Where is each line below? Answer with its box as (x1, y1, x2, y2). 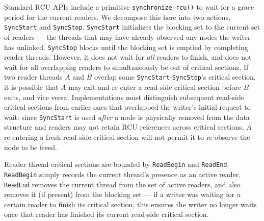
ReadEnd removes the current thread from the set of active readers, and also (4, 179, 241, 189)
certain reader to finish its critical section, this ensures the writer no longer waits (4, 199, 257, 209)
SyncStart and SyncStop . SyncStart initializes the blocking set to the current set (4, 21, 260, 32)
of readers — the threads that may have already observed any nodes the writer (4, 31, 251, 42)
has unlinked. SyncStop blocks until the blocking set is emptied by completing (4, 41, 248, 52)
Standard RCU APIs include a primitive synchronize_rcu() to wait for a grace (4, 2, 254, 12)
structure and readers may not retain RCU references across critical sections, (4, 121, 244, 132)
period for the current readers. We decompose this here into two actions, (4, 11, 230, 22)
